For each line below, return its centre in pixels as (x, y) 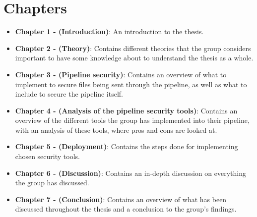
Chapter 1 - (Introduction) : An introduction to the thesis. (109, 31)
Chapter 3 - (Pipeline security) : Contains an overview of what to (121, 74)
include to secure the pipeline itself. (69, 94)
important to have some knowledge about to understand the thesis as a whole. (134, 58)
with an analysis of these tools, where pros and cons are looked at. (116, 130)
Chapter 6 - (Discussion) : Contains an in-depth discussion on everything (130, 173)
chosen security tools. (47, 156)
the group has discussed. (52, 183)
